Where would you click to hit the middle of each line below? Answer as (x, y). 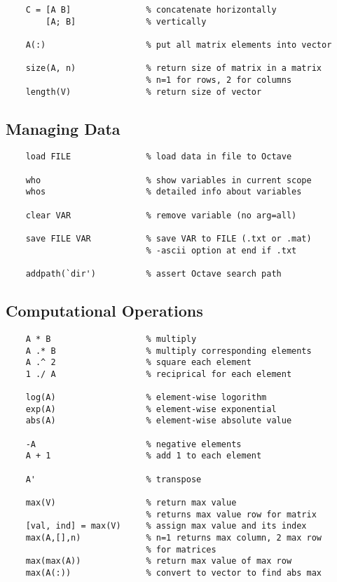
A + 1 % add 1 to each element (144, 456)
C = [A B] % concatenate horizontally (151, 10)
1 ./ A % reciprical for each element (159, 374)
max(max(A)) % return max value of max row (159, 561)
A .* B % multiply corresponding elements (168, 351)
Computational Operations (104, 311)
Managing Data (63, 128)
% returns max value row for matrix (231, 514)
